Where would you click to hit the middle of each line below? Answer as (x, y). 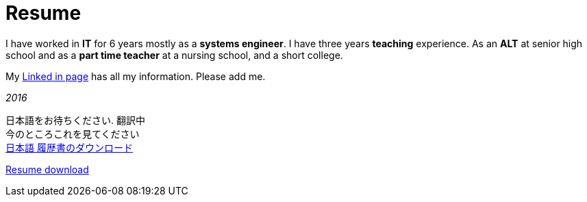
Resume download (47, 169)
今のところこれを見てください (73, 134)
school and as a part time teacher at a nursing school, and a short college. (174, 55)
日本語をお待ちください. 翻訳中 (75, 120)
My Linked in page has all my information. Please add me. (136, 76)
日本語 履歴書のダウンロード (69, 147)
